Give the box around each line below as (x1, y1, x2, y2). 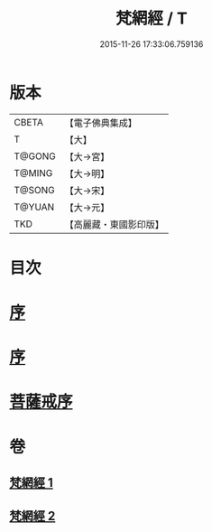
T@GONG (14, 150, 56, 163)
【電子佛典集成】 (64, 117, 137, 129)
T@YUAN (14, 201, 55, 213)
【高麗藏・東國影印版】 (64, 218, 164, 230)
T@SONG (14, 183, 56, 196)
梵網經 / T (115, 8, 188, 29)
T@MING (14, 166, 53, 179)
